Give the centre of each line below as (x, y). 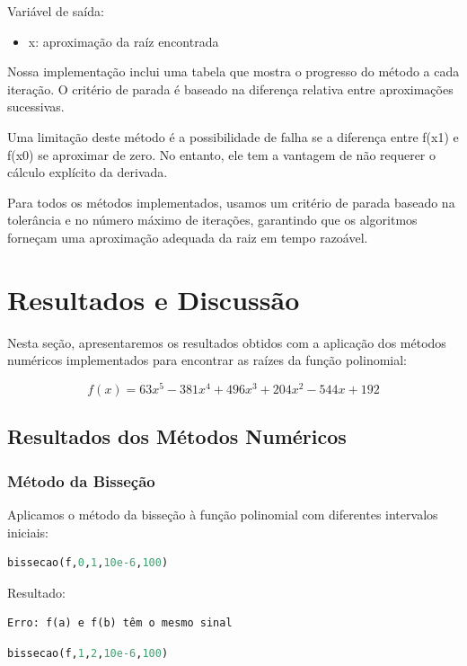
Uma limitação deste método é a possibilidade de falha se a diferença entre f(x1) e (233, 136)
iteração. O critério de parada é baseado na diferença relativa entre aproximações (230, 89)
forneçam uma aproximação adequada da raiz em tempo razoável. (188, 237)
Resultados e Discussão (154, 299)
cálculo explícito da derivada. (88, 172)
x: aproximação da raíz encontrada (123, 41)
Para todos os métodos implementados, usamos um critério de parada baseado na (231, 202)
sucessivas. (36, 107)
